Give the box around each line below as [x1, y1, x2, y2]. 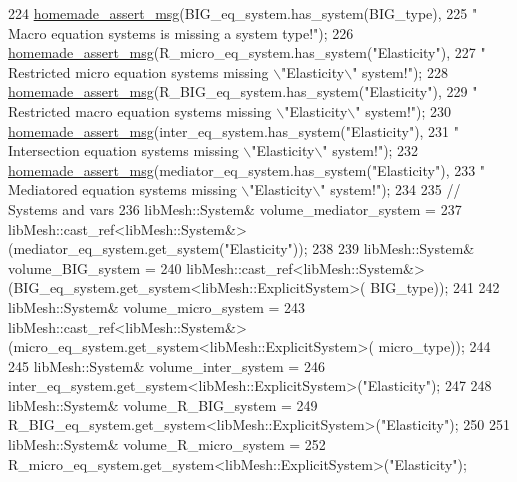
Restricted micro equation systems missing [8, 61, 269, 82]
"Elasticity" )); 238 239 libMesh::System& [224, 238, 475, 259]
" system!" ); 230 [355, 100, 452, 121]
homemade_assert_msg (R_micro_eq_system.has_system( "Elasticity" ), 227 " [8, 42, 486, 63]
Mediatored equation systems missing [8, 179, 237, 200]
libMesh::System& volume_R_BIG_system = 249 [8, 394, 318, 415]
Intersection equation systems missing [8, 140, 239, 161]
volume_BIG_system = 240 [8, 257, 182, 278]
